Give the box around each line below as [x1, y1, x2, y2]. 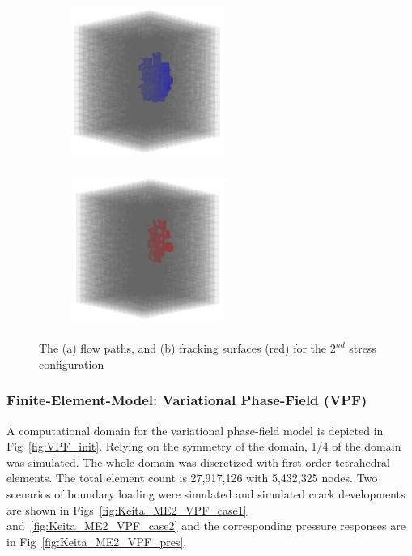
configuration [39, 355, 104, 372]
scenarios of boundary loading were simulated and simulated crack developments [6, 485, 406, 502]
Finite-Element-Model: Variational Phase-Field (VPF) [6, 390, 367, 410]
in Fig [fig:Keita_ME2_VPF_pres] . [6, 532, 187, 550]
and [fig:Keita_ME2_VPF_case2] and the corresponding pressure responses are [6, 517, 406, 534]
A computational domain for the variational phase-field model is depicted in [6, 421, 384, 438]
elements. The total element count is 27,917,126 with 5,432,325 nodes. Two [6, 469, 378, 486]
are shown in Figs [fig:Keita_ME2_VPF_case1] [6, 501, 247, 518]
